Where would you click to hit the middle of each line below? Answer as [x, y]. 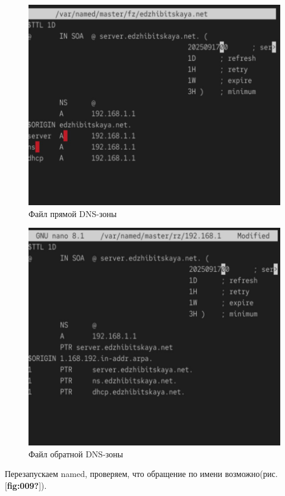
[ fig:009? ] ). [26, 485]
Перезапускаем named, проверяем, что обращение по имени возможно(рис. [141, 474]
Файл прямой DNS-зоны [73, 213]
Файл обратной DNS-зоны [76, 453]
